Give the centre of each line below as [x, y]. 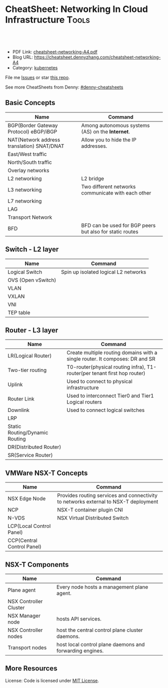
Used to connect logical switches [106, 410]
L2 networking [25, 178]
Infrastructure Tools [47, 20]
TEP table [19, 312]
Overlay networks [28, 170]
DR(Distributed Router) [34, 447]
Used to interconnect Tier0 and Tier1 [110, 396]
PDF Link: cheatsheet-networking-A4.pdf [55, 51]
